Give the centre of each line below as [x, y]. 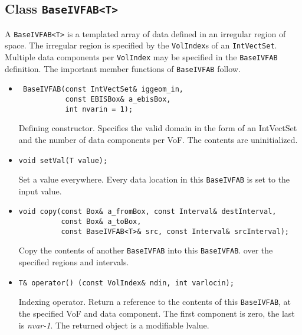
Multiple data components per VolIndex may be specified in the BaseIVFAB [141, 57]
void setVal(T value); [63, 160]
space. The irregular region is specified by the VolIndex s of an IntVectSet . [141, 45]
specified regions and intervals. [74, 262]
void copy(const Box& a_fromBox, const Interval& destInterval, [147, 212]
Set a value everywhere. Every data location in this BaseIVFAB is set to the [154, 179]
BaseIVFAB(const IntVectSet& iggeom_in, [103, 90]
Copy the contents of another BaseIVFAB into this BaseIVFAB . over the [146, 250]
